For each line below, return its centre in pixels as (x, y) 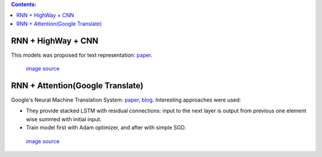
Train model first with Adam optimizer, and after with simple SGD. (106, 128)
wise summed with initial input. (64, 119)
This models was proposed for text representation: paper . (82, 55)
